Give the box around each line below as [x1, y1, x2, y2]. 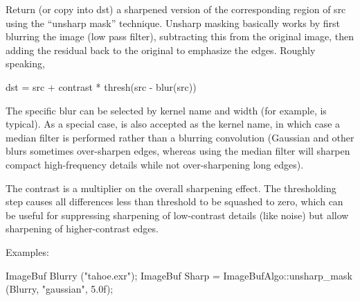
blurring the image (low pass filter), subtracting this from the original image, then [6, 29, 354, 44]
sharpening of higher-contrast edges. [6, 221, 159, 236]
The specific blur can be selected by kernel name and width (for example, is [6, 103, 327, 117]
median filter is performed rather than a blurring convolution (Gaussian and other [6, 130, 354, 144]
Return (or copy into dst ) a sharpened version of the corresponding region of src [6, 2, 346, 16]
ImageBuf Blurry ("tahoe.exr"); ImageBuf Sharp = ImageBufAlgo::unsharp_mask [6, 268, 352, 282]
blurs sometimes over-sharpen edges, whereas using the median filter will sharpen [6, 144, 350, 158]
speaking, [6, 56, 45, 71]
